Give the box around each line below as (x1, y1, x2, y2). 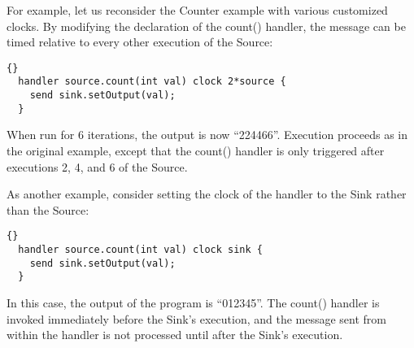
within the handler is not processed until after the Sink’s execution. (7, 326, 343, 343)
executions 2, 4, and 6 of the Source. (7, 158, 188, 175)
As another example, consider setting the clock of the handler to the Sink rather (7, 185, 407, 202)
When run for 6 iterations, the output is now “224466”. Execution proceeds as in (7, 126, 408, 143)
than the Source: (7, 201, 89, 218)
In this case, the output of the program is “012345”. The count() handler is (7, 294, 380, 311)
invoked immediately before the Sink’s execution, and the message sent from (7, 310, 387, 327)
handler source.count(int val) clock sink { (18, 244, 263, 256)
